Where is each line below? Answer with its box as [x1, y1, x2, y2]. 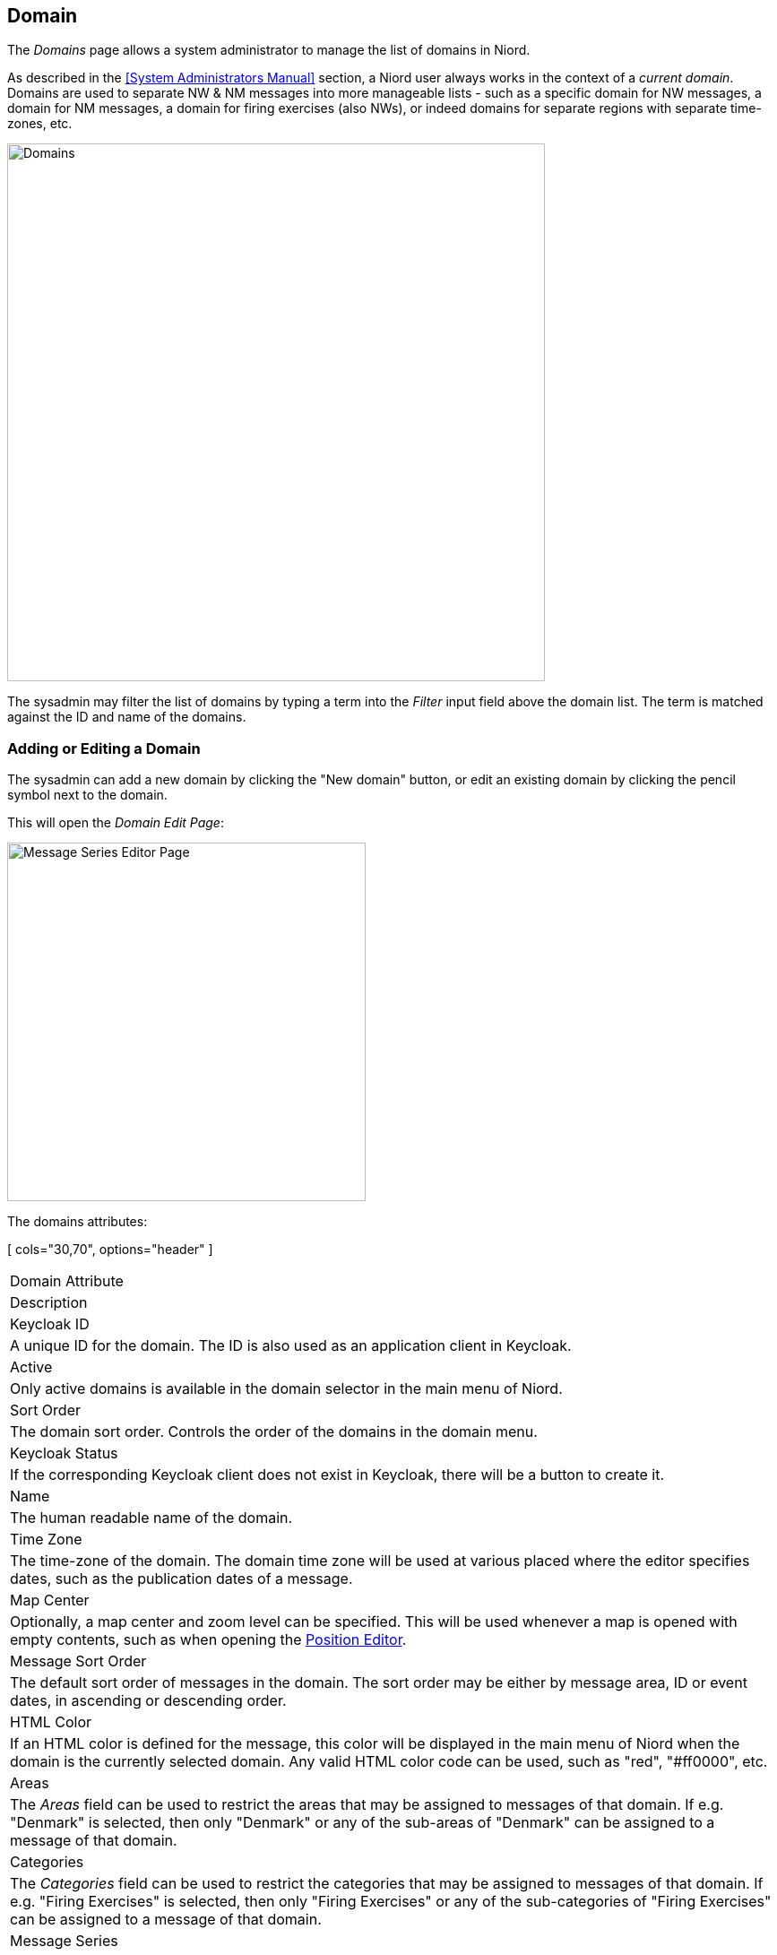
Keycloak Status [10, 1444, 118, 1463]
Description [10, 1293, 88, 1312]
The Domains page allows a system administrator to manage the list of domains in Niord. [7, 42, 531, 58]
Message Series [10, 1932, 118, 1951]
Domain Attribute [10, 1272, 124, 1291]
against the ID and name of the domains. [7, 709, 246, 725]
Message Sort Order [10, 1652, 147, 1671]
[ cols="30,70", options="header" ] [7, 1241, 213, 1258]
